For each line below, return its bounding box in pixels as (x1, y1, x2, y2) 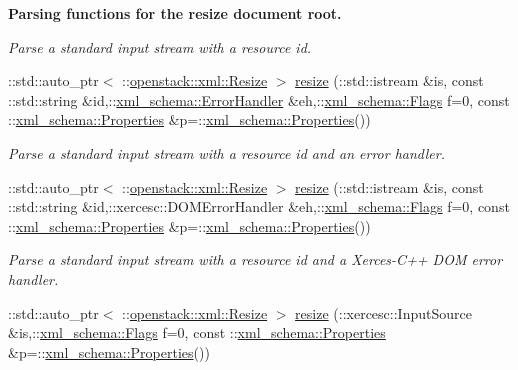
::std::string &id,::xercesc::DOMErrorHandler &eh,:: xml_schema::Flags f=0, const (8, 196, 510, 217)
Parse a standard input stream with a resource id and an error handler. (8, 142, 445, 163)
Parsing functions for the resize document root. (8, 3, 342, 23)
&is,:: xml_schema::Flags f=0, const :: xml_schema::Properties (8, 322, 386, 343)
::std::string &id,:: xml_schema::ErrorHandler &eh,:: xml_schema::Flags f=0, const (8, 89, 510, 110)
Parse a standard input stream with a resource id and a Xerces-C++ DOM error (8, 249, 503, 270)
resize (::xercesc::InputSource (295, 302, 472, 323)
